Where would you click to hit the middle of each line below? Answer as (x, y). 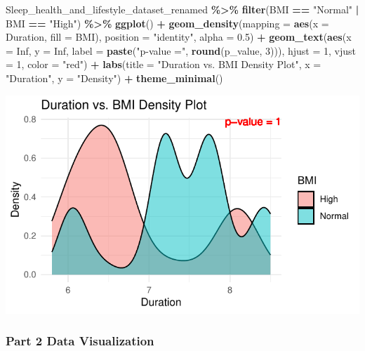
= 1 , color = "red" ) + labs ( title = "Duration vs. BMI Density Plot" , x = (164, 64)
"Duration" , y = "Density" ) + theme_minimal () (114, 78)
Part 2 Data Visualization (80, 341)
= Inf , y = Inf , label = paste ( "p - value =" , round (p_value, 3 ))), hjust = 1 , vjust (181, 50)
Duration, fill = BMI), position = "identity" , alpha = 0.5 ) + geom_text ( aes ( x (179, 37)
